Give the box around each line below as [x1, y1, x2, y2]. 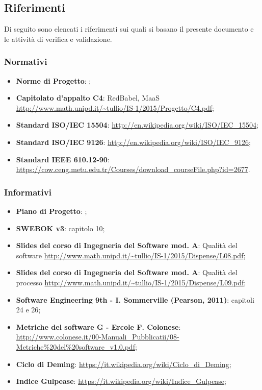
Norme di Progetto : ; [16, 75, 91, 86]
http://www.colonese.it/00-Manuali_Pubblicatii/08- [16, 331, 179, 342]
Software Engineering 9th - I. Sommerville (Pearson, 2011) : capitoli [16, 294, 254, 305]
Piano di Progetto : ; [16, 205, 87, 216]
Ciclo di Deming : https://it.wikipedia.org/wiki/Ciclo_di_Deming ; [16, 358, 231, 369]
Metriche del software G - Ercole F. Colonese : [16, 321, 181, 332]
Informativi [4, 185, 51, 198]
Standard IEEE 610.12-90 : [16, 154, 110, 164]
